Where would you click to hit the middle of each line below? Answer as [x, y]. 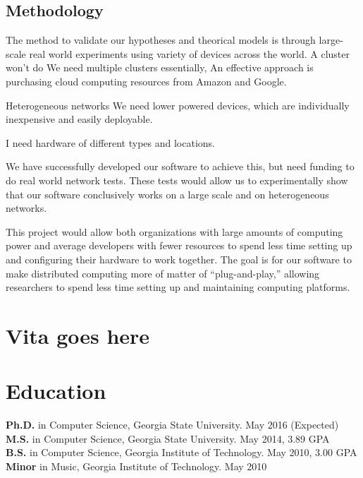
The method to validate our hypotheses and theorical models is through [161, 40]
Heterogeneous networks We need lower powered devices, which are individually [178, 105]
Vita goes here [78, 335]
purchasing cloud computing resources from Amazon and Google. [146, 81]
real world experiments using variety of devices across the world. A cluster [190, 53]
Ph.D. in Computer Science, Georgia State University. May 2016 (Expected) [172, 425]
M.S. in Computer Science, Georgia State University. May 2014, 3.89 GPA [168, 438]
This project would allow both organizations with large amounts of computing [174, 231]
